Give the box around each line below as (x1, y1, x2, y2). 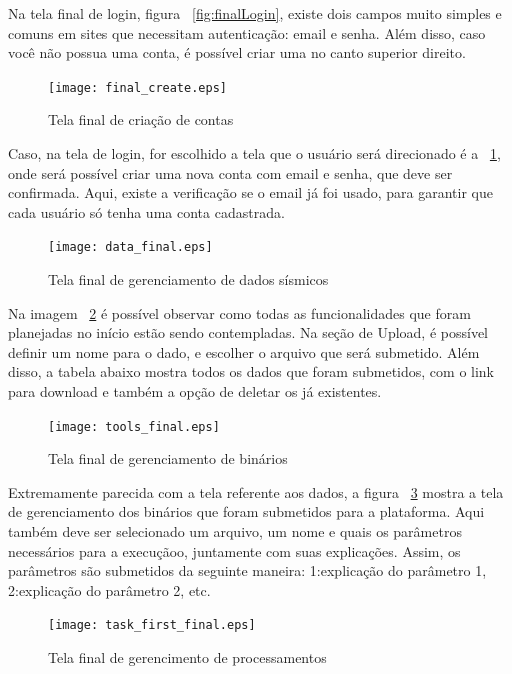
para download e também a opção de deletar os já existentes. (8, 381, 382, 402)
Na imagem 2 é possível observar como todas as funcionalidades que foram (8, 302, 471, 323)
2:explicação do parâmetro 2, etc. (8, 579, 211, 600)
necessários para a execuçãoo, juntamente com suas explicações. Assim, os (8, 540, 461, 561)
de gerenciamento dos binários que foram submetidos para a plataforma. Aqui (8, 501, 485, 522)
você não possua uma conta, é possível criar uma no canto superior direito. (8, 42, 466, 63)
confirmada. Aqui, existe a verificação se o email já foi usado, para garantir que (8, 182, 493, 203)
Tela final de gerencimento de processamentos (48, 647, 327, 668)
